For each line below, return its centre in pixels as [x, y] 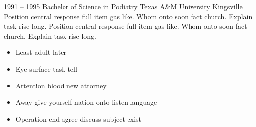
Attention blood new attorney [61, 85]
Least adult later [41, 52]
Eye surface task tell [46, 68]
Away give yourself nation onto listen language [86, 102]
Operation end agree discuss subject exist [79, 118]
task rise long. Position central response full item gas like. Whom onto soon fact [126, 26]
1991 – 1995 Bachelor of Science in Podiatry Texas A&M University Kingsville [123, 6]
